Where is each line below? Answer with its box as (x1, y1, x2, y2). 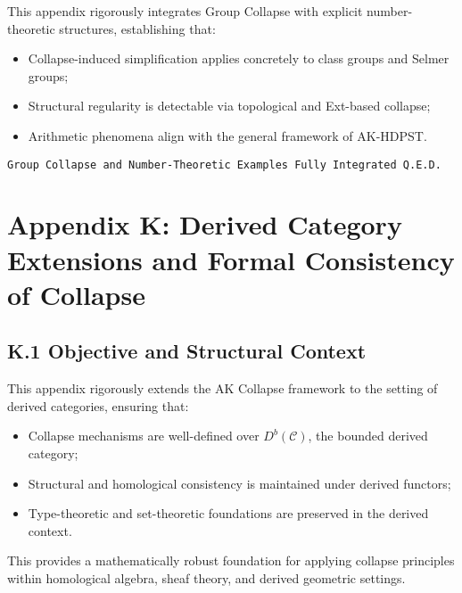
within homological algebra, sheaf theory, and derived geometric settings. (7, 568, 406, 587)
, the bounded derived (308, 426, 428, 445)
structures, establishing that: (59, 19, 216, 37)
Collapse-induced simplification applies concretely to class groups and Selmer (28, 49, 450, 68)
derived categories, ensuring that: (7, 396, 189, 415)
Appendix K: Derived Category (7, 206, 402, 243)
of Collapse (7, 276, 145, 312)
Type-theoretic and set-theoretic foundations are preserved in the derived (28, 504, 429, 523)
